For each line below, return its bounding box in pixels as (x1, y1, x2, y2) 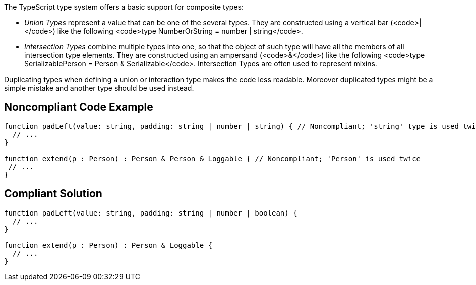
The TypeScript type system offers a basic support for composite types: (4, 3, 244, 11)
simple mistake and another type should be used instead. (4, 84, 194, 92)
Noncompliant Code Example (4, 101, 153, 114)
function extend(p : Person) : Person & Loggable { (4, 241, 213, 249)
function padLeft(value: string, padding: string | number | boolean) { (4, 208, 297, 217)
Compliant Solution (4, 187, 102, 200)
